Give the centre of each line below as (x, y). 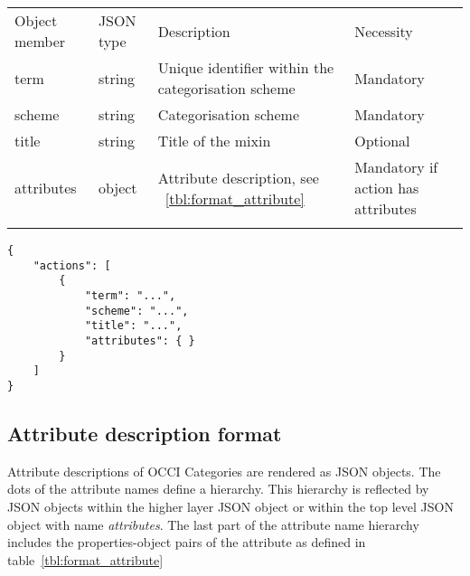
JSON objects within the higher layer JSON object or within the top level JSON (230, 506)
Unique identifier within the (246, 67)
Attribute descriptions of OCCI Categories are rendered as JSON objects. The (224, 471)
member (40, 41)
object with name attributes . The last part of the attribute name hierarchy (213, 524)
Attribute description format (145, 433)
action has (387, 188)
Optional (382, 141)
